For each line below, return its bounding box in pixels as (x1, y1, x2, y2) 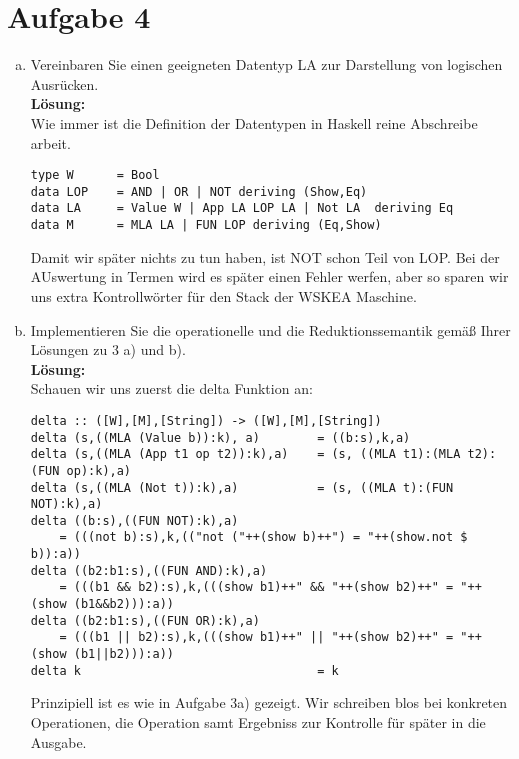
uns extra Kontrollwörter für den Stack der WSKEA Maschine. (30, 285, 417, 306)
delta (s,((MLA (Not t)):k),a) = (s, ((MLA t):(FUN (30, 480, 454, 495)
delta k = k (30, 663, 339, 678)
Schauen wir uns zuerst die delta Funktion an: (30, 378, 313, 399)
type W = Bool (30, 168, 160, 183)
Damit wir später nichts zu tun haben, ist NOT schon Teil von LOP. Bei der (30, 246, 500, 267)
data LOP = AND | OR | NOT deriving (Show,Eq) (30, 184, 368, 199)
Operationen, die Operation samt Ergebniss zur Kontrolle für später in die (30, 711, 486, 732)
